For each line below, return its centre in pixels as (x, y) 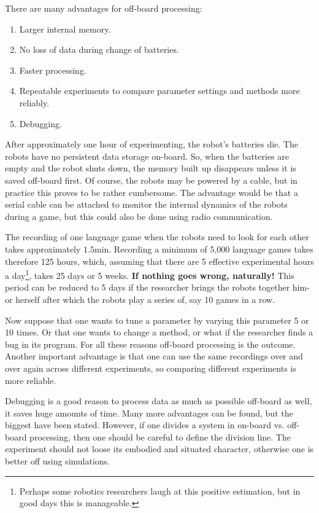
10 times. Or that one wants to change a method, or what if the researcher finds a (159, 332)
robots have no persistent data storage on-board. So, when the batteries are (147, 156)
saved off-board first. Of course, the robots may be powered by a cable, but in (151, 180)
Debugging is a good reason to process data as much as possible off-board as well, (159, 401)
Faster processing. (53, 70)
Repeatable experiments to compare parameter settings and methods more (159, 91)
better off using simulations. (57, 461)
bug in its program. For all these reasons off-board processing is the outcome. (150, 344)
